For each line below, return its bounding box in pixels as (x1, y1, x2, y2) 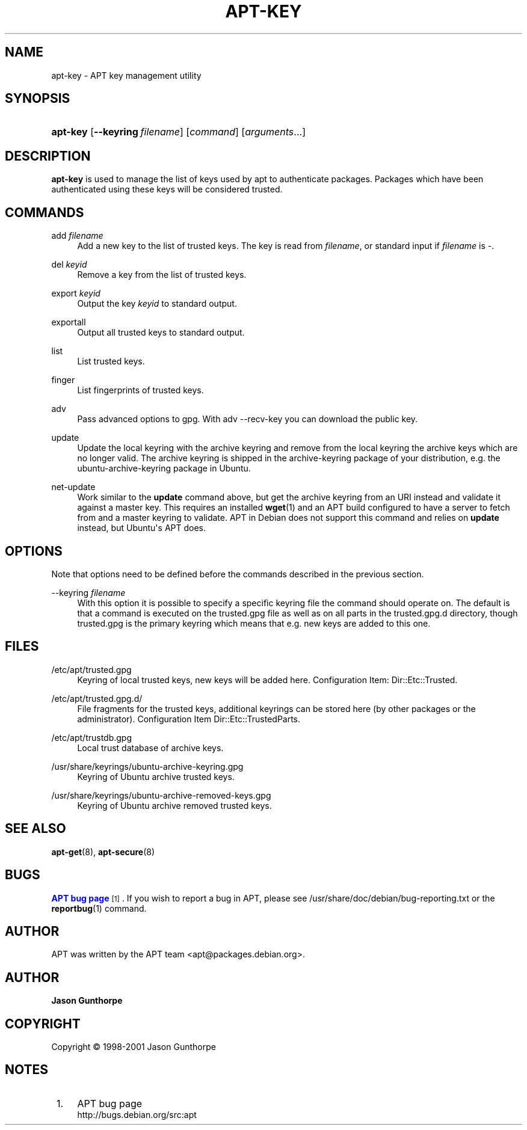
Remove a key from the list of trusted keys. (77, 269, 247, 280)
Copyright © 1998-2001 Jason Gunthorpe (51, 1042, 216, 1052)
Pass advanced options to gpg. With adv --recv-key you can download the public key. (77, 414, 418, 425)
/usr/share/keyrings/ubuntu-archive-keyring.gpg (51, 761, 244, 772)
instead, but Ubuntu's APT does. (77, 523, 206, 533)
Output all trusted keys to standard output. (77, 327, 245, 338)
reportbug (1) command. (51, 903, 147, 914)
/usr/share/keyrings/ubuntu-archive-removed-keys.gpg (51, 790, 271, 800)
